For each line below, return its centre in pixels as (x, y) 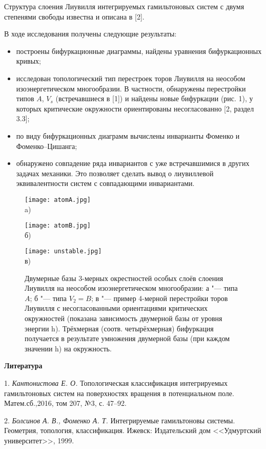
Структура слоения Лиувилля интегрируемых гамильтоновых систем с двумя (124, 6)
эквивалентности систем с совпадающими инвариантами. (105, 183)
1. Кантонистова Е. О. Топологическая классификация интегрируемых (116, 383)
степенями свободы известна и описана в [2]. (74, 16)
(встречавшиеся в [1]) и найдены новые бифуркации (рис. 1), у (154, 98)
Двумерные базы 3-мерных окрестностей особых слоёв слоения (124, 278)
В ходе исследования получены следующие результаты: (90, 34)
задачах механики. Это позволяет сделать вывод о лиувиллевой (115, 173)
